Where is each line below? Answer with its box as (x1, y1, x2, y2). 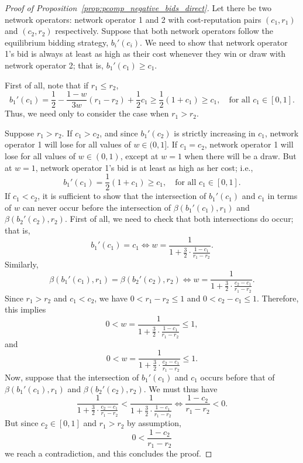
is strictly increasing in (174, 126, 256, 139)
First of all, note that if (5, 78, 89, 91)
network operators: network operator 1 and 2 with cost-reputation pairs (5, 13, 261, 25)
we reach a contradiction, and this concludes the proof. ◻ (5, 447, 212, 459)
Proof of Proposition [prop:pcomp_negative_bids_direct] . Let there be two (5, 2, 272, 13)
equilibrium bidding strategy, (5, 36, 109, 48)
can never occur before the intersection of (22, 201, 171, 213)
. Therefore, (257, 291, 299, 304)
